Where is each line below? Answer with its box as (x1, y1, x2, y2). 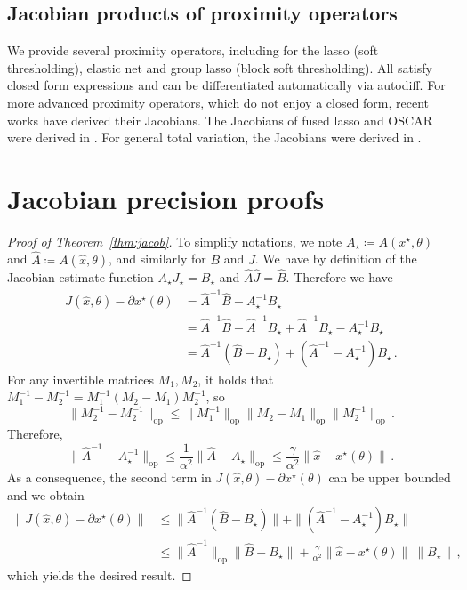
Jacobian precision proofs (7, 180, 325, 216)
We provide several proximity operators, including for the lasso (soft (7, 41, 379, 60)
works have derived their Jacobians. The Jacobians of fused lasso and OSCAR (7, 110, 432, 129)
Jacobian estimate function (7, 267, 154, 286)
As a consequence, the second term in (7, 467, 212, 486)
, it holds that (197, 369, 274, 388)
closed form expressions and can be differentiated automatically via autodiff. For (7, 76, 446, 94)
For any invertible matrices (7, 369, 154, 388)
